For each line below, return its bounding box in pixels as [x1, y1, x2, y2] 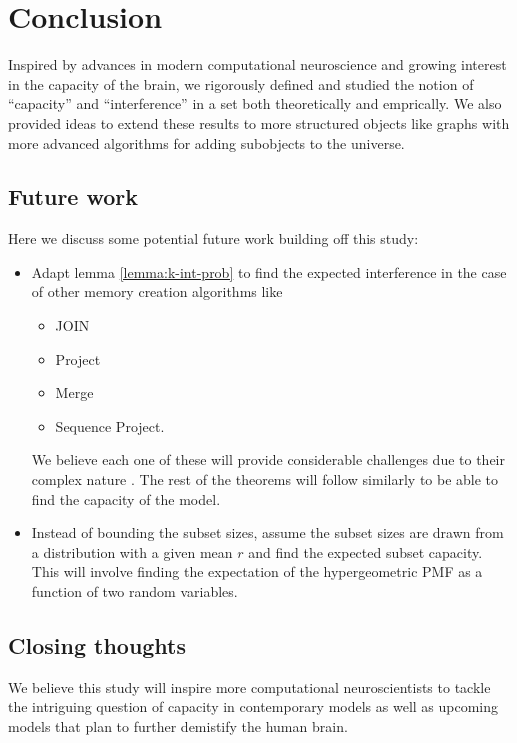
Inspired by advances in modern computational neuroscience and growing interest [8, 54, 507, 75]
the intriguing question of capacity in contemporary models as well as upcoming [8, 696, 499, 717]
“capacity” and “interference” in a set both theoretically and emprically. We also [8, 93, 502, 114]
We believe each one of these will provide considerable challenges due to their [31, 449, 505, 470]
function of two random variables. [31, 581, 238, 602]
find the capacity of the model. [31, 488, 221, 509]
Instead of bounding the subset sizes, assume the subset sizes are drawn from [31, 522, 504, 543]
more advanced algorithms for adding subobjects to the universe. [8, 132, 405, 153]
